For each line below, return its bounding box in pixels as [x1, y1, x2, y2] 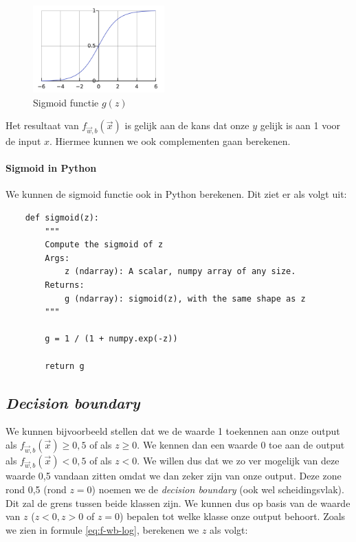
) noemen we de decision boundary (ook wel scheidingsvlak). [91, 482, 344, 496]
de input [5, 134, 41, 148]
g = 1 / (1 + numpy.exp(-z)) [45, 334, 178, 344]
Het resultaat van [5, 118, 79, 133]
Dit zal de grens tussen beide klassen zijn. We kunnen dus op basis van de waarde [5, 495, 351, 510]
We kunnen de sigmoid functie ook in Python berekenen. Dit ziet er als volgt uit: [5, 187, 347, 201]
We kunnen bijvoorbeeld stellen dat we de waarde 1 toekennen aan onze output [5, 424, 340, 438]
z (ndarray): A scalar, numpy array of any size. [64, 267, 296, 277]
